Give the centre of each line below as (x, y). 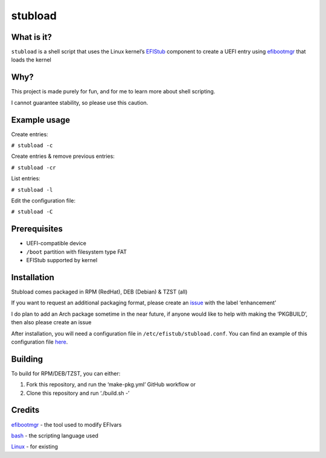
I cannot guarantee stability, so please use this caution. (80, 102)
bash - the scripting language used (55, 435)
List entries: (26, 178)
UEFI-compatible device (56, 243)
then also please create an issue (51, 322)
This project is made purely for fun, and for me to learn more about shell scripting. (113, 92)
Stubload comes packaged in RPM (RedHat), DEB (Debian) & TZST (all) (99, 292)
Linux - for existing (35, 447)
